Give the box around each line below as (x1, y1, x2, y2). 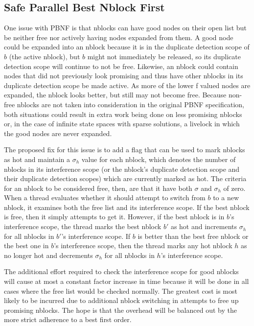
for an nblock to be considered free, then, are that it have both (4, 183, 192, 193)
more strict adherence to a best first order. (4, 314, 132, 325)
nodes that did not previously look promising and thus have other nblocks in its (4, 70, 243, 81)
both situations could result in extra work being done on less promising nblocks (4, 109, 242, 119)
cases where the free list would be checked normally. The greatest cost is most (4, 285, 237, 296)
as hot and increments (170, 221, 237, 232)
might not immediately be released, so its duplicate (87, 51, 241, 61)
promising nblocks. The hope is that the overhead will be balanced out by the (4, 304, 237, 315)
